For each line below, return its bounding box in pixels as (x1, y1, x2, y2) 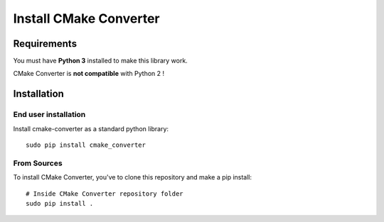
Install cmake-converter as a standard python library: (13, 124, 169, 133)
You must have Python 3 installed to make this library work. (13, 57, 188, 65)
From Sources (13, 158, 63, 168)
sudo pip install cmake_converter (26, 141, 146, 149)
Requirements (13, 38, 78, 50)
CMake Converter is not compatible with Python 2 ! (13, 70, 165, 78)
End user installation (13, 110, 86, 120)
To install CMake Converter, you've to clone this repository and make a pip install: (13, 173, 252, 182)
